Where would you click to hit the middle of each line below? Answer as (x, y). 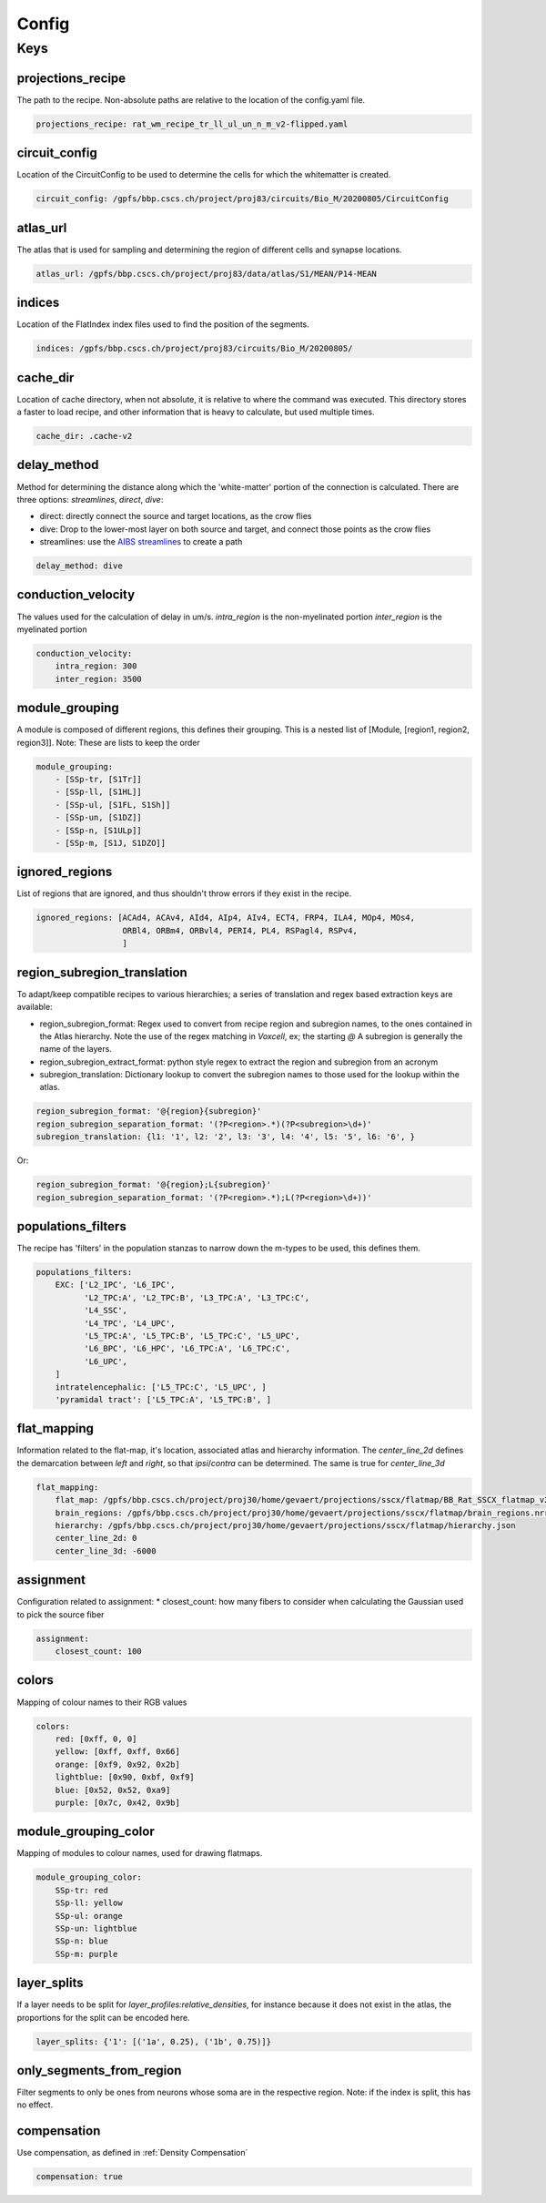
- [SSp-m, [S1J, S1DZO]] (111, 843)
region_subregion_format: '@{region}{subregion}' (149, 1112)
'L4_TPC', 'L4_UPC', (130, 1323)
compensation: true (79, 2177)
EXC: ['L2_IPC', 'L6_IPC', (116, 1285)
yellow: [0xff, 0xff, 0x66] (118, 1752)
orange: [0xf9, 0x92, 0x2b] (118, 1764)
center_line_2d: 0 (96, 1538)
